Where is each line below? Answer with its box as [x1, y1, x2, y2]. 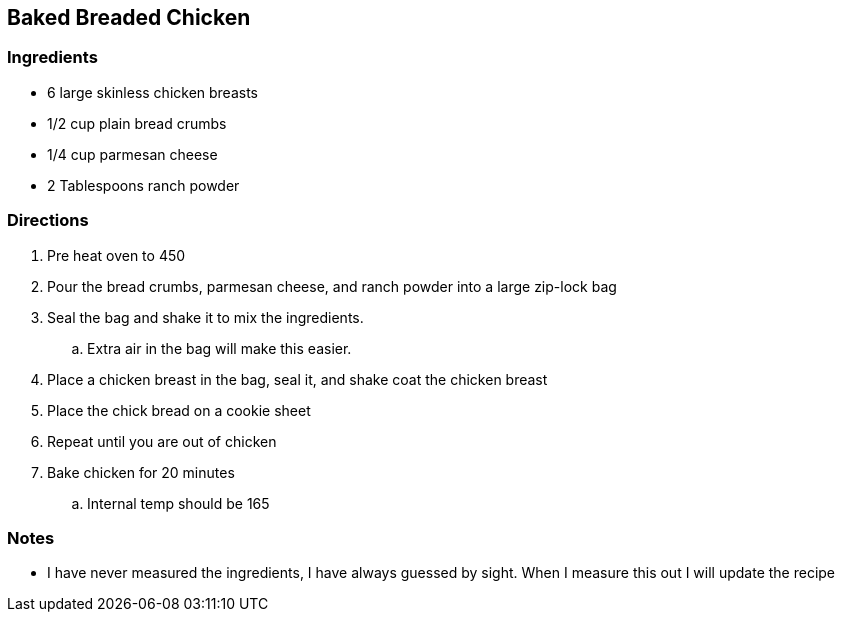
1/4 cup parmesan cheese [47, 145, 218, 163]
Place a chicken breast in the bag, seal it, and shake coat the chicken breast [47, 370, 548, 388]
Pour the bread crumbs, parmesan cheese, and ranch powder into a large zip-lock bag [47, 277, 617, 295]
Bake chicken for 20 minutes [47, 463, 235, 481]
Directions [7, 210, 89, 231]
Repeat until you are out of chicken [47, 432, 277, 450]
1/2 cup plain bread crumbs [47, 114, 227, 132]
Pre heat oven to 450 [47, 246, 186, 264]
